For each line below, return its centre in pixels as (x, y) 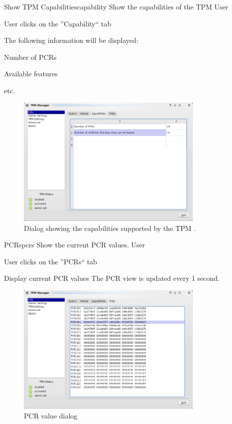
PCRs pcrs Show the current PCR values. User (75, 245)
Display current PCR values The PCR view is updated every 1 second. (112, 278)
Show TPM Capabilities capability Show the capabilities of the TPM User (116, 6)
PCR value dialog (51, 415)
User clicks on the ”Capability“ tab (58, 23)
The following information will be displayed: (71, 40)
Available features (31, 74)
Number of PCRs (30, 57)
